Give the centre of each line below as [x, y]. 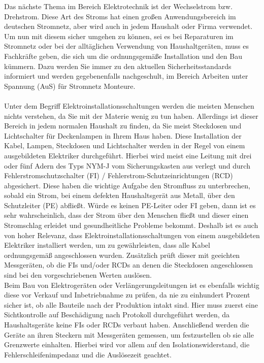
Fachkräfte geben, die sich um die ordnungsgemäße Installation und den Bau [123, 56]
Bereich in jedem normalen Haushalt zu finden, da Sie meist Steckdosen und [123, 126]
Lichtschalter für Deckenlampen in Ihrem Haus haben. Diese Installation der [123, 135]
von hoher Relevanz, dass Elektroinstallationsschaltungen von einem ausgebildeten [132, 235]
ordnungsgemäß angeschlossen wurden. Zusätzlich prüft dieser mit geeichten [122, 255]
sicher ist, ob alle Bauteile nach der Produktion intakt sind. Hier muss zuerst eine [131, 304]
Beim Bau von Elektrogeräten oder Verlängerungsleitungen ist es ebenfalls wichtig [132, 285]
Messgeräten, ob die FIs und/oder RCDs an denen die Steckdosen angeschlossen [129, 265]
